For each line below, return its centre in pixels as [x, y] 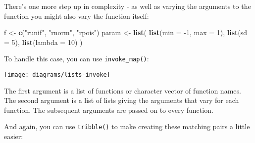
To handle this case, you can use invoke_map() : [76, 59]
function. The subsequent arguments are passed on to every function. [109, 110]
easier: [14, 136]
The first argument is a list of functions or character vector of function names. [123, 90]
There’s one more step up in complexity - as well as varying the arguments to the [127, 6]
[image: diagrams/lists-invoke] [57, 75]
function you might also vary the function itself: [76, 16]
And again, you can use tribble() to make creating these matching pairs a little [127, 126]
